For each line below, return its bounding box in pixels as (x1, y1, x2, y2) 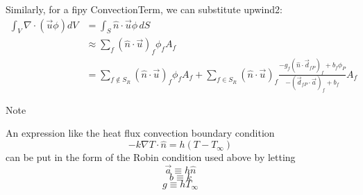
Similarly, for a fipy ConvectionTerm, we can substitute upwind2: (6, 2, 282, 16)
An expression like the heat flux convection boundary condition (6, 126, 275, 140)
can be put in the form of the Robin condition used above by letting (6, 150, 296, 164)
